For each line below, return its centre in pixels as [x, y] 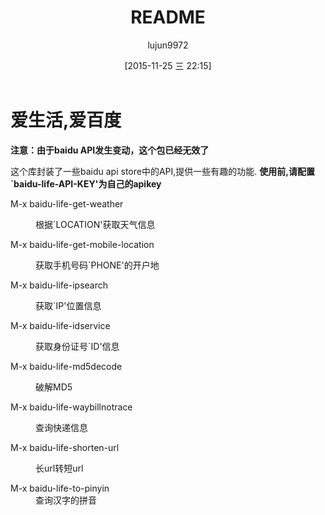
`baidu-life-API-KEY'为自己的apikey [86, 183]
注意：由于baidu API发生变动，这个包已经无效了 [110, 150]
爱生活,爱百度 [66, 120]
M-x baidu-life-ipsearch [59, 285]
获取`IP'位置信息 [68, 305]
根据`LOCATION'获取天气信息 [95, 224]
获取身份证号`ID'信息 [77, 346]
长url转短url [59, 468]
